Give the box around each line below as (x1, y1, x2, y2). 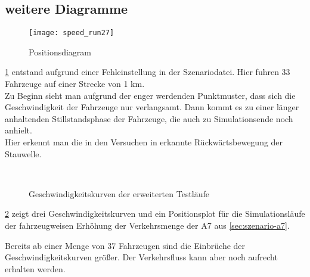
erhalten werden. (5, 262, 66, 275)
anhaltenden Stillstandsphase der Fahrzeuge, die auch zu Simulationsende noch (5, 112, 293, 125)
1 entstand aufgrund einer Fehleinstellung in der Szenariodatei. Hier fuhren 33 (5, 66, 290, 78)
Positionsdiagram (29, 45, 92, 58)
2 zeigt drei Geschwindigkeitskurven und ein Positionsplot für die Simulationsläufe (5, 207, 305, 220)
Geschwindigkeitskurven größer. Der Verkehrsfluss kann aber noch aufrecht (5, 251, 278, 263)
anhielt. (5, 124, 32, 136)
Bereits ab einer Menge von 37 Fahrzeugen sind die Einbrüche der (5, 239, 246, 251)
